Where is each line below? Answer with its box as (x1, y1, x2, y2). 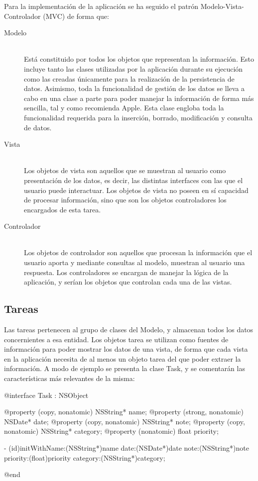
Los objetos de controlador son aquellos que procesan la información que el (24, 247, 253, 258)
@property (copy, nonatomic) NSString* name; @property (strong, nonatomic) (4, 406, 244, 417)
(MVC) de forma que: (43, 10, 109, 21)
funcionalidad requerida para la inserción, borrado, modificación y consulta (24, 112, 253, 122)
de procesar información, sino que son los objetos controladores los (24, 194, 227, 205)
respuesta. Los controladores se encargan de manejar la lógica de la (24, 267, 229, 277)
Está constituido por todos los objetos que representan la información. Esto (24, 54, 254, 64)
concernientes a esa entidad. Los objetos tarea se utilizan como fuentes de (4, 334, 229, 344)
